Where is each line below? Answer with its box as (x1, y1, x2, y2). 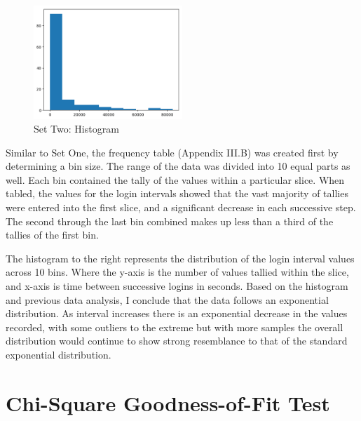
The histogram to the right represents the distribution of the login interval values (6, 250, 355, 265)
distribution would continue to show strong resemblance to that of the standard (6, 333, 348, 348)
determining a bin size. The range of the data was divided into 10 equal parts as (6, 159, 350, 173)
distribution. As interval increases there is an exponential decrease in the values (6, 306, 348, 321)
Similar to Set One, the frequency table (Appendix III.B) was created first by (6, 145, 339, 159)
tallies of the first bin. (6, 227, 99, 242)
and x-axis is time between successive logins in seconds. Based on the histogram (6, 279, 348, 293)
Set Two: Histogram (34, 121, 119, 136)
